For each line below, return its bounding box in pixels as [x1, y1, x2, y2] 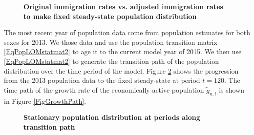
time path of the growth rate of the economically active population [4, 84, 204, 95]
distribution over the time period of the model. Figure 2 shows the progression [4, 65, 239, 76]
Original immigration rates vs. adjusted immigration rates [23, 1, 223, 11]
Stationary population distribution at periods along [23, 112, 200, 122]
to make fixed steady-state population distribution [23, 11, 197, 21]
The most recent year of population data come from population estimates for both [4, 27, 251, 38]
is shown [219, 84, 245, 95]
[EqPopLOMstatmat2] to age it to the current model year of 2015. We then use [4, 46, 242, 57]
